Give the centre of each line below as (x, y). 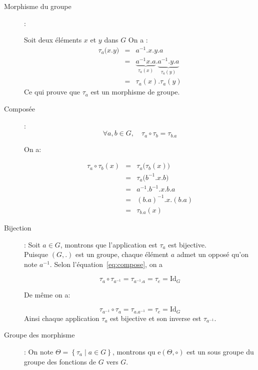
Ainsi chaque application (62, 318)
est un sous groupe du (220, 352)
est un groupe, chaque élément (122, 254)
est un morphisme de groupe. (135, 92)
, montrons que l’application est (109, 244)
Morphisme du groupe (38, 6)
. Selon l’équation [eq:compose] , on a (106, 264)
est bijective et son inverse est (156, 318)
